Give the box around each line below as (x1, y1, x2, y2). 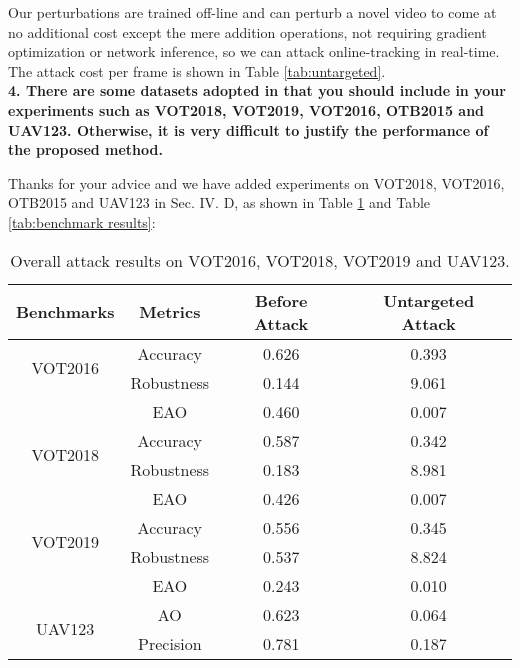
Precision (138, 631, 202, 655)
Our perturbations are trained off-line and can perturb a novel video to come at (8, 2, 497, 22)
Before (255, 288, 308, 312)
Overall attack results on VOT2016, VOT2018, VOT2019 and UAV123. (10, 248, 510, 272)
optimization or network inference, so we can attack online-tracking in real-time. (8, 41, 500, 62)
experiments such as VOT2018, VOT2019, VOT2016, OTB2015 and (8, 99, 485, 120)
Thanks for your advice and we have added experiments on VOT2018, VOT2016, (8, 172, 505, 193)
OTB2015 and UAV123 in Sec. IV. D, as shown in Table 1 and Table (8, 192, 431, 213)
